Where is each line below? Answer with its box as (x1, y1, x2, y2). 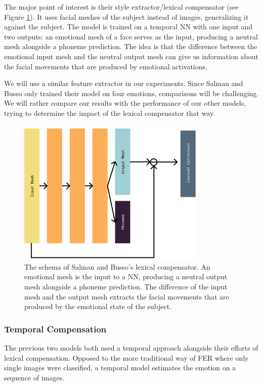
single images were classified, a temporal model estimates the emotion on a (4, 362, 236, 373)
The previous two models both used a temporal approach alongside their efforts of (4, 342, 258, 353)
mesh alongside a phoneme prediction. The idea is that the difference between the (4, 41, 257, 52)
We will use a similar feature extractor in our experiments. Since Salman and (4, 78, 243, 89)
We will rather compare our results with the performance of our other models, (4, 98, 246, 108)
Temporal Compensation (4, 322, 107, 335)
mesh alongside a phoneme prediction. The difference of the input (24, 281, 228, 291)
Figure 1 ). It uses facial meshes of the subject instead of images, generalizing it (4, 11, 249, 22)
